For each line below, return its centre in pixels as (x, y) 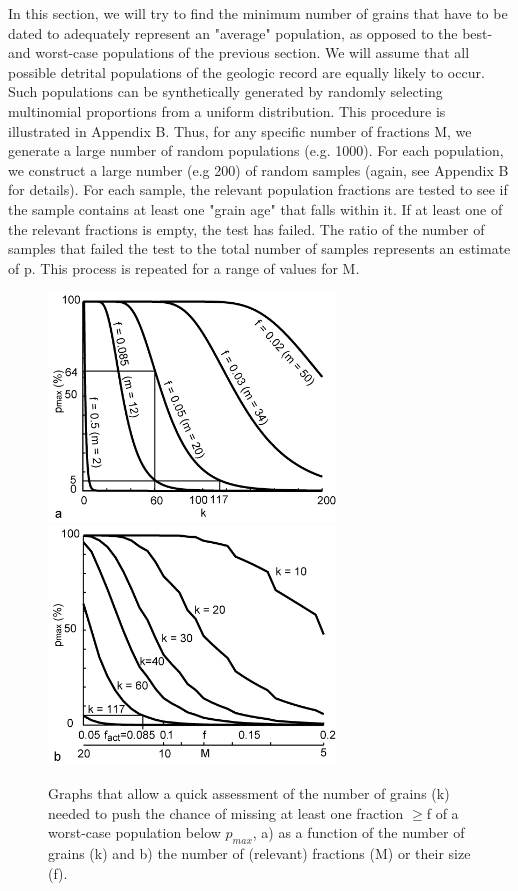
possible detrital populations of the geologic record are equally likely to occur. (246, 71)
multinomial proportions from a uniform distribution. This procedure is (227, 110)
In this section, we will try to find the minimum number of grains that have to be (258, 13)
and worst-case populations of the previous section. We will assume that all (239, 52)
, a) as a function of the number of (358, 832)
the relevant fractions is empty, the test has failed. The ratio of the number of (246, 228)
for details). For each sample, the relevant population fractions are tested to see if (258, 189)
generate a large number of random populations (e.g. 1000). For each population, (256, 150)
